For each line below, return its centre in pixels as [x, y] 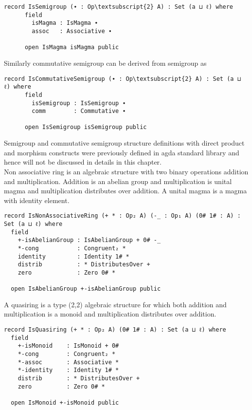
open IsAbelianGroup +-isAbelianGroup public [86, 289]
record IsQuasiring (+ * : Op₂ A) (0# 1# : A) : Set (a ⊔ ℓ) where [115, 330]
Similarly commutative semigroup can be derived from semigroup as [105, 63]
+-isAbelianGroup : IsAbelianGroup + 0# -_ [89, 240]
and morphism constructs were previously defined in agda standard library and [122, 152]
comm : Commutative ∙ [79, 111]
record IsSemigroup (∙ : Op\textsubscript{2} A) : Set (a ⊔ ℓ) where [119, 7]
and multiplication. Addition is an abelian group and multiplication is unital [118, 181]
